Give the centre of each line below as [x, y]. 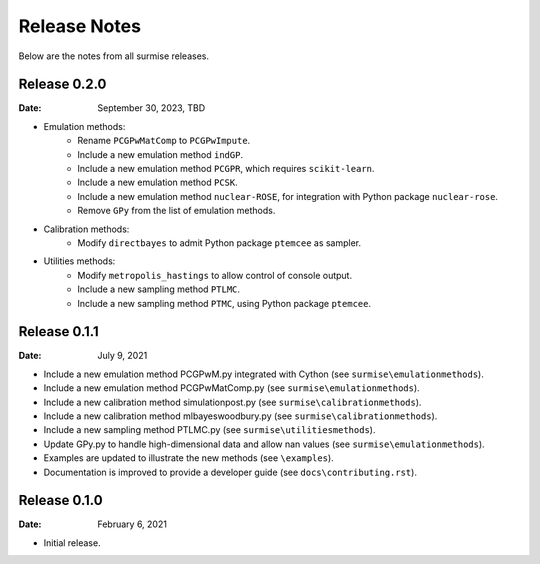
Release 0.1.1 [58, 331]
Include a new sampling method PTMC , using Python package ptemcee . [224, 303]
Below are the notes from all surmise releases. [114, 56]
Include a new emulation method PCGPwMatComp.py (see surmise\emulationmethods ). [231, 388]
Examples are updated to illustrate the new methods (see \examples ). [188, 458]
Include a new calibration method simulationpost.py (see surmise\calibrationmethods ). [232, 402]
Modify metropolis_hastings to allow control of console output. [215, 275]
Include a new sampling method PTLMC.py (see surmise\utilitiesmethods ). [209, 430]
